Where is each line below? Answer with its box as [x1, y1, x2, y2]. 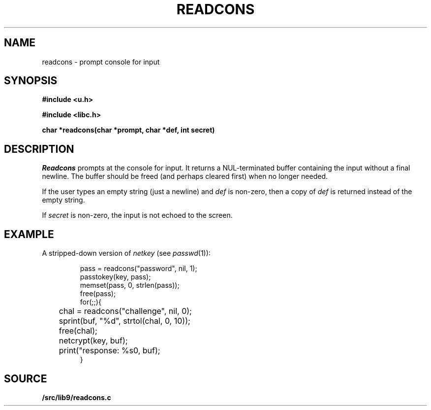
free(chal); [59, 326, 97, 336]
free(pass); [80, 289, 116, 298]
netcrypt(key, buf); [59, 336, 128, 346]
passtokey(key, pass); [80, 273, 151, 281]
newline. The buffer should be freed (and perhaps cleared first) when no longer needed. [42, 172, 328, 181]
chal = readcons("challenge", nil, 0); [59, 306, 192, 316]
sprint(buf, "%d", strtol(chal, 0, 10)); [59, 316, 190, 326]
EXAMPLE [4, 228, 54, 240]
